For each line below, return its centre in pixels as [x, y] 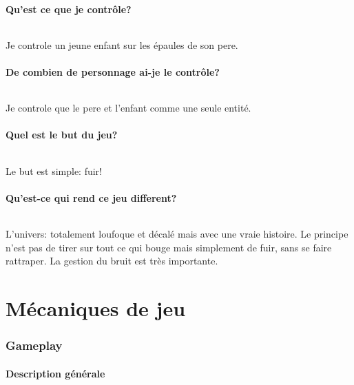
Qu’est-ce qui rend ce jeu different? [91, 197]
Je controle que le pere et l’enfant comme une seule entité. [128, 108]
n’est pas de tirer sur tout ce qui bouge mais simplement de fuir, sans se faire [169, 247]
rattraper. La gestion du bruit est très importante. [112, 261]
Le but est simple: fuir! [54, 170]
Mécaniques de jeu [96, 308]
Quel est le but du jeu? [62, 135]
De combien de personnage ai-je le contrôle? [113, 71]
